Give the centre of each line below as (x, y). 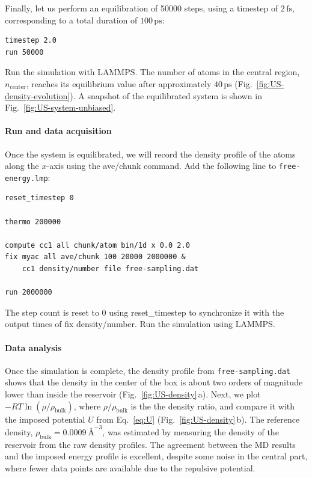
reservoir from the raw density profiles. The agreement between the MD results (150, 444)
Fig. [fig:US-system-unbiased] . (60, 107)
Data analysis (33, 347)
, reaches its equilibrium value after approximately (119, 83)
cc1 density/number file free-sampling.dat (110, 269)
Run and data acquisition (58, 131)
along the (22, 166)
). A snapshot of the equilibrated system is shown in (166, 95)
